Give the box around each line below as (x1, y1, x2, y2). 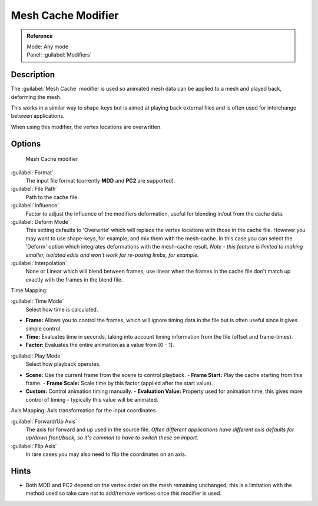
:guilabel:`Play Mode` (11, 352, 62, 359)
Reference (26, 32, 53, 39)
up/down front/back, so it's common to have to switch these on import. (25, 434, 198, 441)
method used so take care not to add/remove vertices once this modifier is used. (25, 490, 222, 497)
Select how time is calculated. (25, 306, 98, 313)
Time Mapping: (11, 287, 48, 294)
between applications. (11, 113, 65, 120)
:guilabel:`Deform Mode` (11, 218, 70, 225)
